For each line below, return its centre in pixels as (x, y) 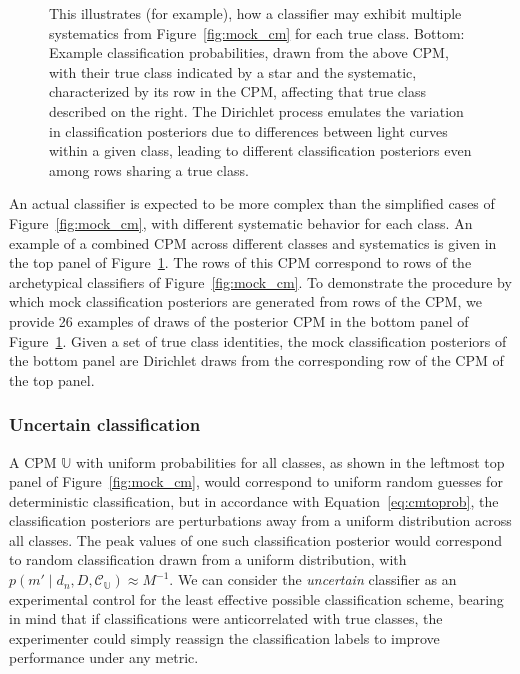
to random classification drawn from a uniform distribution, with (208, 559)
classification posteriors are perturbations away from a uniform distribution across (260, 520)
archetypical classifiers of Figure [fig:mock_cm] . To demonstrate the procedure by (260, 281)
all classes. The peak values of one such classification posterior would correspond (256, 539)
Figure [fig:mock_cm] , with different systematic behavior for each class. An (241, 222)
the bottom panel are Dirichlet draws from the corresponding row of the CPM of (256, 360)
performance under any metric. (104, 657)
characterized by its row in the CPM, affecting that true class (237, 91)
